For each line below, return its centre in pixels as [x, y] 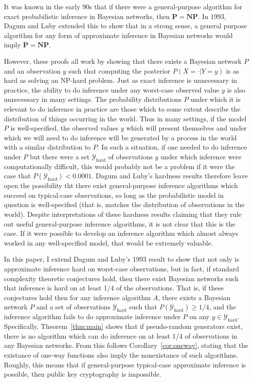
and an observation [32, 70]
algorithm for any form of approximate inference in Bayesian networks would [118, 35]
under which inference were [201, 156]
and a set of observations [73, 307]
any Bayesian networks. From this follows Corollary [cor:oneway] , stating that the [126, 345]
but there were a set [60, 156]
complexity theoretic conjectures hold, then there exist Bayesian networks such [121, 278]
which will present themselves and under [187, 128]
